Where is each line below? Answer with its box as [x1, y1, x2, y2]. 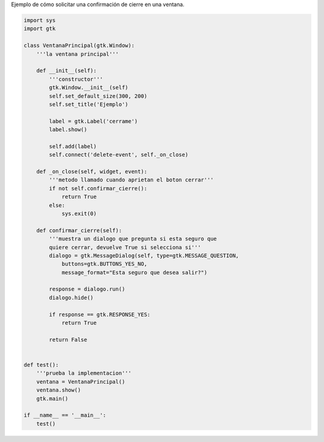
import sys [23, 17, 56, 23]
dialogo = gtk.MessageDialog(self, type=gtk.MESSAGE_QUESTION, [49, 252, 239, 259]
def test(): [23, 362, 59, 368]
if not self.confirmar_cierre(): [49, 185, 148, 192]
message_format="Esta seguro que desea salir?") [61, 269, 208, 276]
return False [49, 336, 88, 343]
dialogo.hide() [49, 294, 94, 301]
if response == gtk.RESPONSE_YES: [49, 311, 151, 318]
